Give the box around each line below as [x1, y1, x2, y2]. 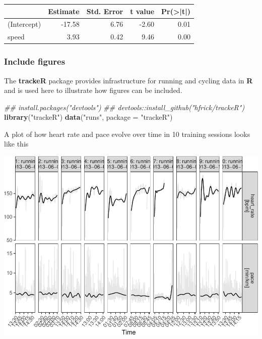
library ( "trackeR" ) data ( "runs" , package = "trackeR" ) [4, 112, 173, 122]
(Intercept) [8, 19, 41, 29]
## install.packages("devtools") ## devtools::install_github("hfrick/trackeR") [4, 102, 245, 112]
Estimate [48, 6, 80, 16]
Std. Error [86, 6, 123, 16]
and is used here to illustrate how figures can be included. [4, 85, 182, 95]
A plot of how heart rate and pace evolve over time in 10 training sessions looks [4, 128, 250, 139]
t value [130, 6, 155, 16]
